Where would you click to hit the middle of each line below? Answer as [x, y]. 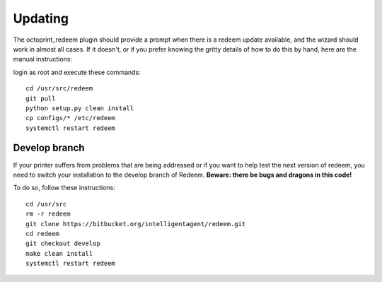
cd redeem [42, 234]
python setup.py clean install [80, 108]
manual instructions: [43, 59]
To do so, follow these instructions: [64, 188]
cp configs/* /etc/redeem [71, 118]
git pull [41, 98]
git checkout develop [63, 243]
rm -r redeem [48, 214]
